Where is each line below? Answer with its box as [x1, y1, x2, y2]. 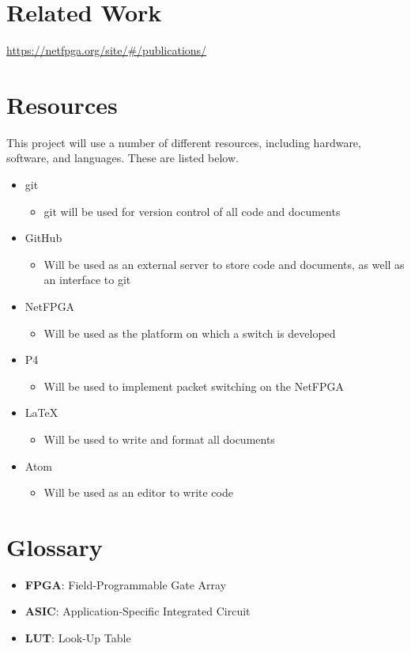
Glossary [6, 530, 103, 562]
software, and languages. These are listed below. [6, 150, 239, 166]
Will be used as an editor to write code [43, 484, 233, 501]
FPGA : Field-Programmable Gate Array [25, 576, 227, 592]
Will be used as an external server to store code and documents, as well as [43, 255, 405, 272]
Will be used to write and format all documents [43, 430, 275, 447]
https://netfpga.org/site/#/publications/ [6, 42, 207, 59]
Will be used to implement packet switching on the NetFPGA [43, 377, 344, 394]
